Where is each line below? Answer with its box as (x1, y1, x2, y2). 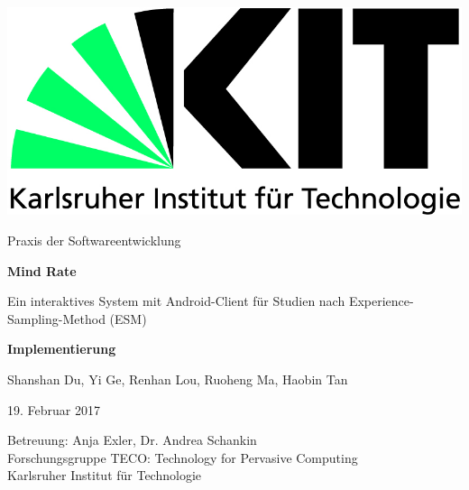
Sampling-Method (7, 309, 106, 328)
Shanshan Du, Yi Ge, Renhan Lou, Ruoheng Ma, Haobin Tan (7, 369, 348, 388)
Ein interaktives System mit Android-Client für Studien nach (7, 291, 345, 310)
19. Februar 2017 (7, 400, 100, 419)
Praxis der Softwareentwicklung (7, 231, 181, 249)
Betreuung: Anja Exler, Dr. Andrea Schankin (7, 430, 257, 449)
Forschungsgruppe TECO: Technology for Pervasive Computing (7, 448, 358, 467)
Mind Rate (7, 261, 77, 280)
